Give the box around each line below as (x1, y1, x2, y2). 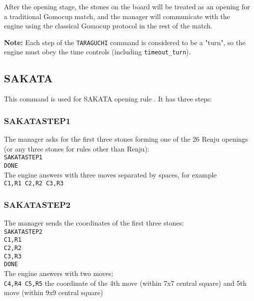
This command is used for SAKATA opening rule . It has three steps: (4, 94, 212, 104)
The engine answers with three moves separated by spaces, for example (4, 169, 217, 179)
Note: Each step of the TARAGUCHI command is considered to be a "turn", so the (4, 37, 246, 47)
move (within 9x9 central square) (4, 287, 103, 298)
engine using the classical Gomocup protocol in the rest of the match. (4, 21, 212, 31)
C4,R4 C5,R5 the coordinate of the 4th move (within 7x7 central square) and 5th (4, 277, 247, 288)
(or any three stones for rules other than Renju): (4, 143, 149, 153)
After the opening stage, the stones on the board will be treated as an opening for (4, 1, 250, 11)
